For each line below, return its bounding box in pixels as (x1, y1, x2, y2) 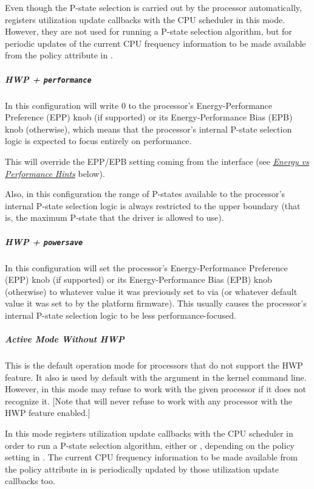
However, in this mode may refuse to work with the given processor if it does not (5, 383, 306, 395)
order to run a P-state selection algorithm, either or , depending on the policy (5, 439, 295, 451)
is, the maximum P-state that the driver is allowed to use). (5, 211, 224, 224)
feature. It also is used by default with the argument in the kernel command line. (5, 370, 307, 383)
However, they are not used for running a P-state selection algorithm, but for (5, 25, 292, 38)
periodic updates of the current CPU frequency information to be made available (5, 36, 306, 49)
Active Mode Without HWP (5, 333, 125, 345)
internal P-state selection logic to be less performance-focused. (5, 308, 236, 321)
